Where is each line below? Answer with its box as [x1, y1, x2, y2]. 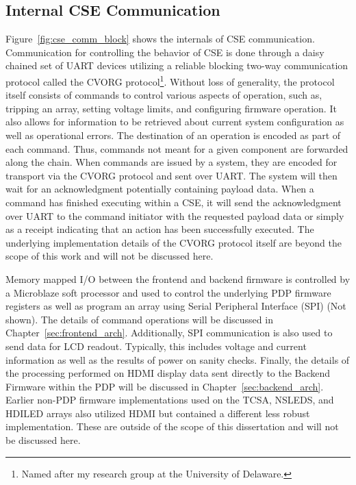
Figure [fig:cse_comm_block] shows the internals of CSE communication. [5, 32, 315, 46]
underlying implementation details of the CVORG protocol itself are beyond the [5, 235, 342, 249]
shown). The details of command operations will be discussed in [5, 312, 273, 326]
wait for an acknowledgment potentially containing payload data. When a [5, 182, 314, 196]
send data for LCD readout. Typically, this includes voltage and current [5, 338, 307, 353]
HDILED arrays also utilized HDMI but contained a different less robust [5, 406, 310, 420]
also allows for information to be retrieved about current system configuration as [5, 114, 344, 129]
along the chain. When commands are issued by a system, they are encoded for [5, 155, 338, 169]
